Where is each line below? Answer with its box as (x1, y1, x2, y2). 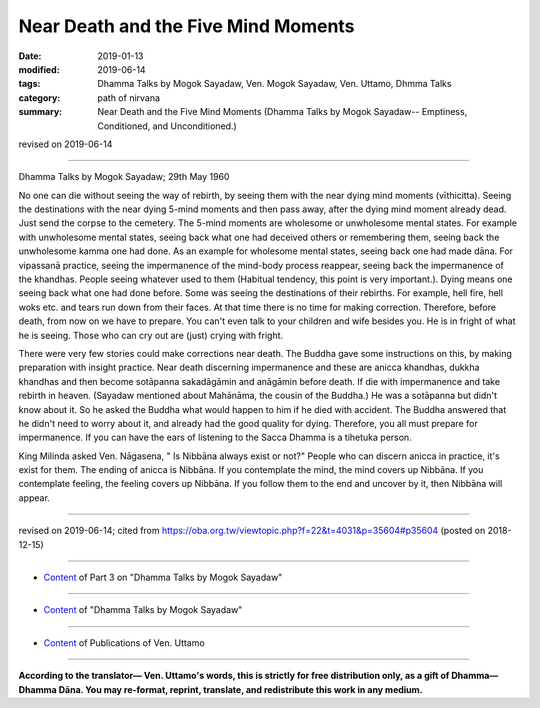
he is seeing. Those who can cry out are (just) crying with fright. (18, 329, 284, 341)
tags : (18, 78, 41, 90)
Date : (18, 50, 42, 62)
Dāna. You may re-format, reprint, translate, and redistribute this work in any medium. (58, 683, 424, 695)
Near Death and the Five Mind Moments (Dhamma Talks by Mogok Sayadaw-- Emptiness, (97, 106, 468, 118)
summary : (18, 106, 63, 118)
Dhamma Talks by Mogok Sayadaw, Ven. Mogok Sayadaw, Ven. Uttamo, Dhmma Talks (97, 78, 452, 90)
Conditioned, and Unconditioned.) (97, 120, 237, 132)
